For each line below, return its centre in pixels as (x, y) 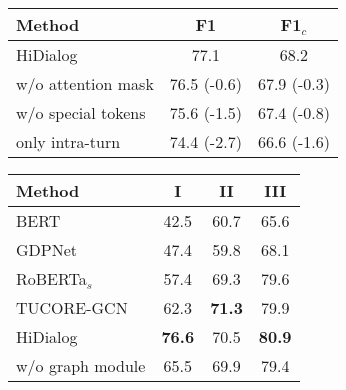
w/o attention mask (85, 83)
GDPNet (47, 249)
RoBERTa (51, 278)
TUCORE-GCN (72, 307)
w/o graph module (81, 365)
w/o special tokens (81, 112)
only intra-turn (68, 141)
